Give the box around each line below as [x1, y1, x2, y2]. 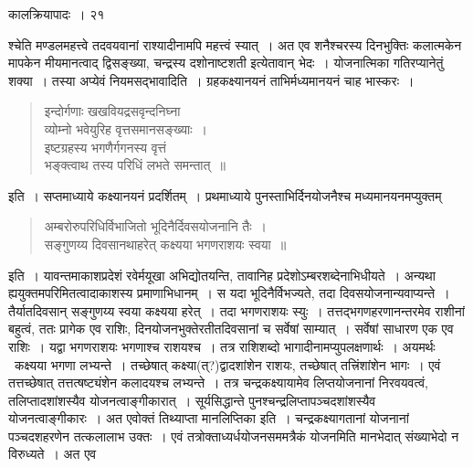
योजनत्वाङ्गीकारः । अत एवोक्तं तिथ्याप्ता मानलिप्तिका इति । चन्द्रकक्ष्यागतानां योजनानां [8, 409, 409, 428]
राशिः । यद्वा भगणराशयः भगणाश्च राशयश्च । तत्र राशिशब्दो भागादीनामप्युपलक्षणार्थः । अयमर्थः [8, 336, 436, 356]
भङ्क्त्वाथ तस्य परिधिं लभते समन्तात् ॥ [44, 155, 226, 175]
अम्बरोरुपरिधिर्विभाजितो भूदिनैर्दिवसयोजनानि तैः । [44, 217, 267, 236]
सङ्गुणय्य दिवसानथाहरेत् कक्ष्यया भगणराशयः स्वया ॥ [44, 234, 287, 253]
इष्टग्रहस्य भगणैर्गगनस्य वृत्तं [44, 137, 166, 156]
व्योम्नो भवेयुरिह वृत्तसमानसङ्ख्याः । [44, 119, 208, 138]
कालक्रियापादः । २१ [8, 5, 105, 23]
